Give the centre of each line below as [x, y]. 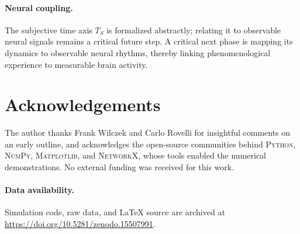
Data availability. [39, 190]
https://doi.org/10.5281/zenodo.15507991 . [80, 224]
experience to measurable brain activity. [76, 64]
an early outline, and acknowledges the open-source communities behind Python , [150, 144]
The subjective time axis [49, 30]
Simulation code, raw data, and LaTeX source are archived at [115, 212]
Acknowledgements [83, 104]
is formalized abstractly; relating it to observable [194, 30]
